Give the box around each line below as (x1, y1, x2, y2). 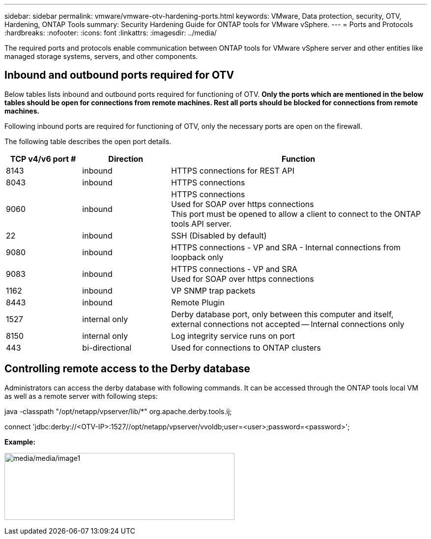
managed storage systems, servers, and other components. (4, 52, 198, 60)
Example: (4, 437, 36, 446)
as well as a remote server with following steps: (4, 391, 158, 400)
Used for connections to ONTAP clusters (171, 342, 321, 353)
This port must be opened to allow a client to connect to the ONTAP (171, 209, 421, 219)
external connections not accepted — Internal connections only (171, 319, 404, 329)
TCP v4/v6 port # (10, 153, 76, 164)
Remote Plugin (171, 297, 225, 307)
